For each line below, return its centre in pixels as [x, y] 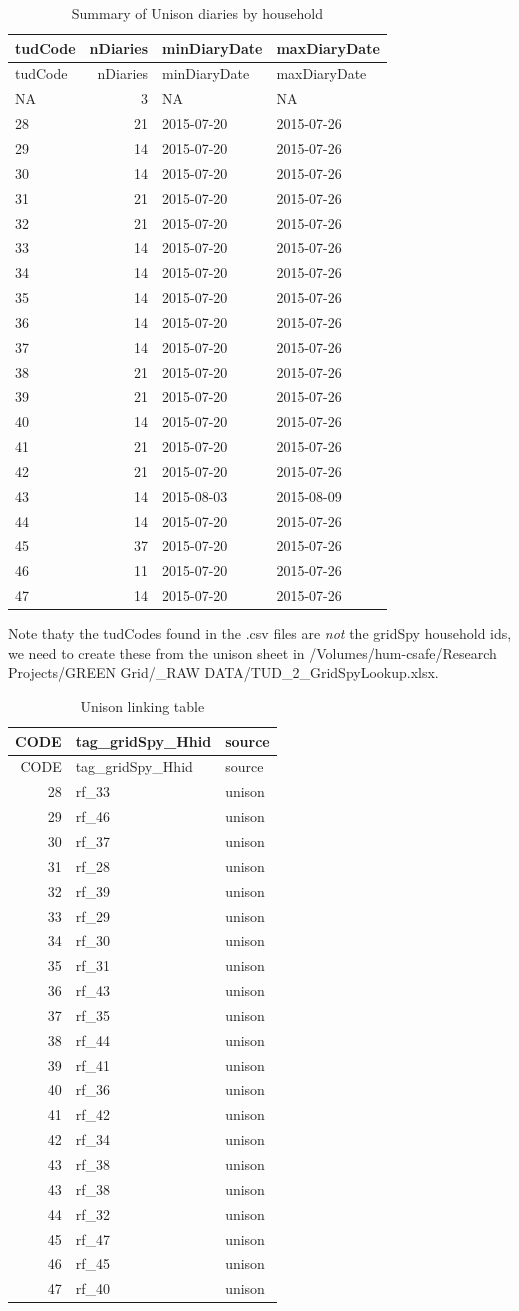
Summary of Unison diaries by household [197, 13]
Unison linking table [142, 706]
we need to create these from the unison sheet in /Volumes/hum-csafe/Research [252, 652]
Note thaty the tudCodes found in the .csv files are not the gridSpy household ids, [260, 633]
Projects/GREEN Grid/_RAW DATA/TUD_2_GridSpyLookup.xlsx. [223, 672]
